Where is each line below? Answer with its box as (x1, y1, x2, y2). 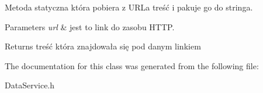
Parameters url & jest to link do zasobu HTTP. (5, 20, 175, 33)
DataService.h (5, 79, 55, 91)
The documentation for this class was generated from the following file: (5, 59, 259, 71)
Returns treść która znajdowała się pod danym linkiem (5, 40, 201, 52)
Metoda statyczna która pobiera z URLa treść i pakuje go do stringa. (5, 1, 253, 13)
